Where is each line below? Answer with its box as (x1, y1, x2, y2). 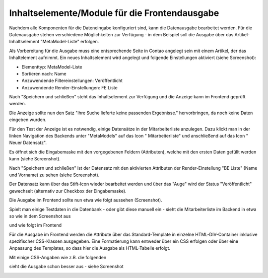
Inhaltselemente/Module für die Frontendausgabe (9, 7, 219, 18)
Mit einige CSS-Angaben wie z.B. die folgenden (9, 254, 107, 260)
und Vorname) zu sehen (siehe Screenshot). (9, 172, 100, 178)
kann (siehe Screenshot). (9, 156, 61, 162)
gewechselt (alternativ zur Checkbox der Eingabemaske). (9, 188, 127, 194)
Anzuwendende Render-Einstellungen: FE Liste (21, 84, 118, 90)
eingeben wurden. (9, 117, 47, 123)
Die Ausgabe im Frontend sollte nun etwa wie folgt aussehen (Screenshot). (9, 197, 162, 203)
